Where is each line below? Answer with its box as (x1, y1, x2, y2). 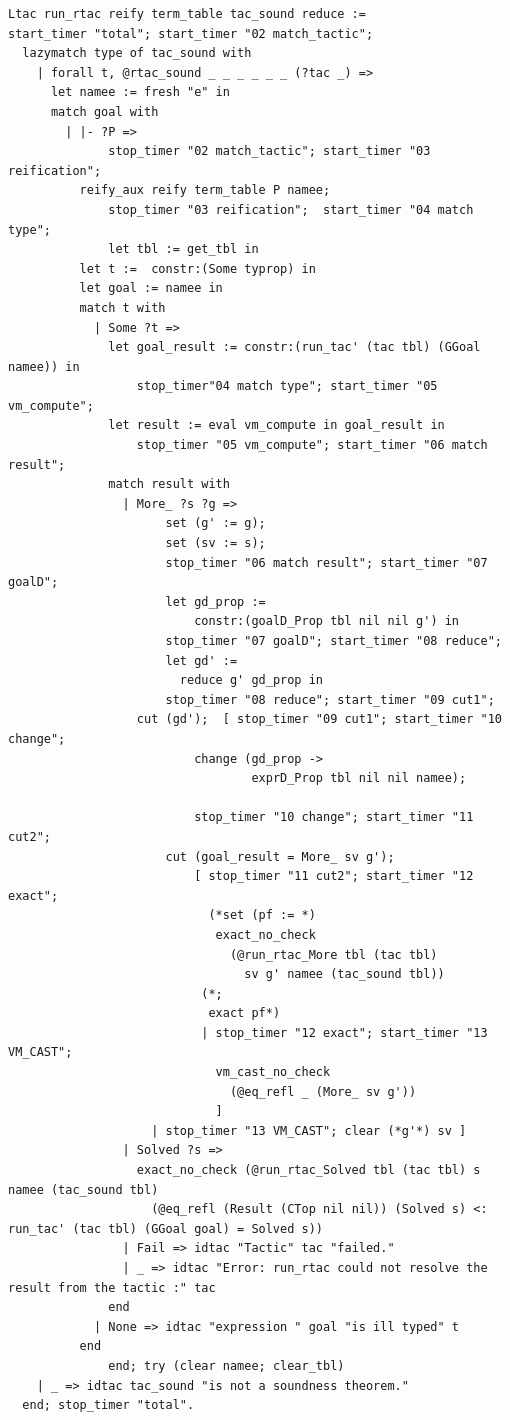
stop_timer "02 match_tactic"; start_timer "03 (108, 144, 431, 159)
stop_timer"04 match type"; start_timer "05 (136, 379, 438, 394)
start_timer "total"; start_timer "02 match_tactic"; (8, 26, 374, 41)
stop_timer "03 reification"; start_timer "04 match (108, 202, 474, 217)
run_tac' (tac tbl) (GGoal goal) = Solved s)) (8, 1221, 323, 1236)
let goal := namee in (79, 281, 223, 296)
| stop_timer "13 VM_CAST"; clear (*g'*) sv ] (151, 1123, 467, 1138)
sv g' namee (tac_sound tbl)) (244, 967, 445, 982)
